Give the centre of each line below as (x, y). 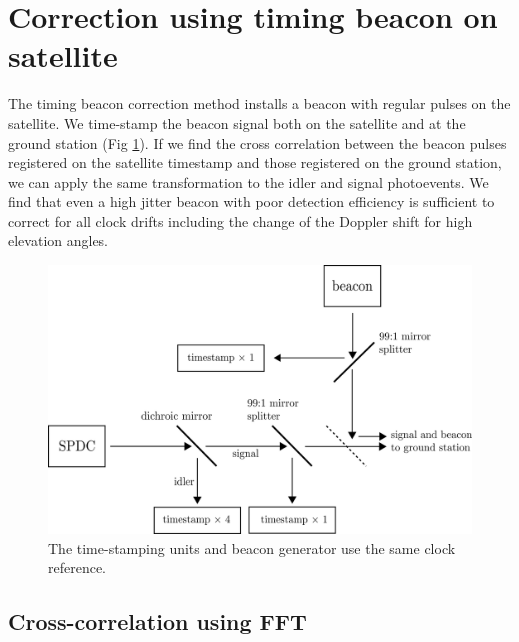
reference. (77, 567)
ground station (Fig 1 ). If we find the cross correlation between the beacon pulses (257, 142)
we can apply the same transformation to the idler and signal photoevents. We (248, 181)
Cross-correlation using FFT (157, 621)
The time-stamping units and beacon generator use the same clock (252, 547)
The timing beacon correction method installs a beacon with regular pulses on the (259, 103)
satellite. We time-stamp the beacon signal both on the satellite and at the (237, 122)
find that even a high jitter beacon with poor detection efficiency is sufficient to (251, 201)
